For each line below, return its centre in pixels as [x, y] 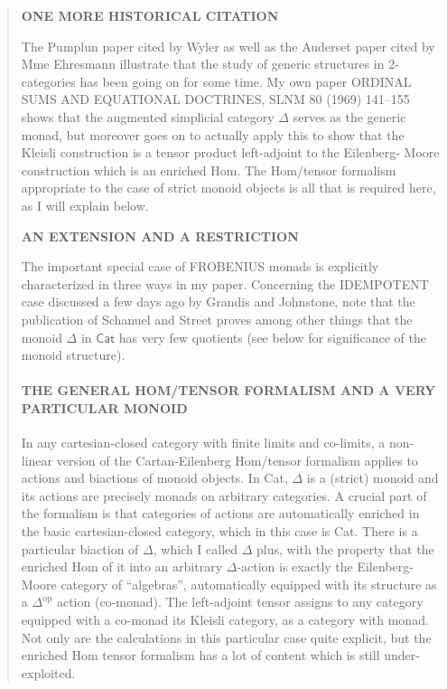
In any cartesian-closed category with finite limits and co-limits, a [203, 443]
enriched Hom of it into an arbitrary [122, 566]
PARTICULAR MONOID [104, 407]
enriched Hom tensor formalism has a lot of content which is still [200, 655]
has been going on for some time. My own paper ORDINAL [246, 81]
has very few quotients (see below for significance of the [272, 337]
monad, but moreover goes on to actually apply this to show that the [213, 134]
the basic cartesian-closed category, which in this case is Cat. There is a [219, 531]
